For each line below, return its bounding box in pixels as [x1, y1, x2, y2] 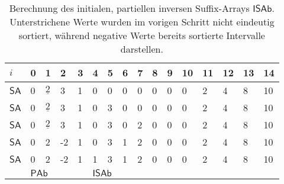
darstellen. [120, 42, 163, 56]
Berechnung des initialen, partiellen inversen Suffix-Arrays [9, 1, 250, 15]
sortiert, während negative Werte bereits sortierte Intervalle [18, 28, 265, 42]
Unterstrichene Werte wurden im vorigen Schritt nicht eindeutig [9, 15, 275, 28]
